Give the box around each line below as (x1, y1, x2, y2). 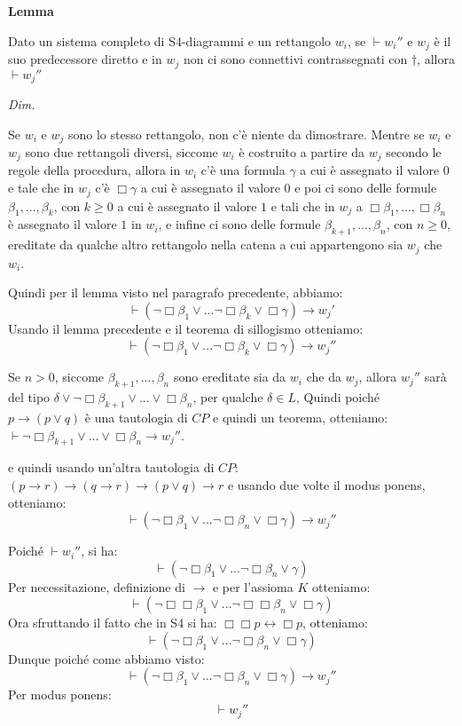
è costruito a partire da (239, 143, 365, 161)
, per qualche (192, 388, 263, 406)
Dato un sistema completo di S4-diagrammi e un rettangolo (8, 31, 332, 50)
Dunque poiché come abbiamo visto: (8, 649, 205, 667)
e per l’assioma (212, 577, 294, 596)
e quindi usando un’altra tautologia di (8, 458, 215, 477)
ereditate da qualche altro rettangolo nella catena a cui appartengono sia (8, 235, 403, 254)
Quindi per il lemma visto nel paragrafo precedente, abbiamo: (8, 283, 343, 302)
